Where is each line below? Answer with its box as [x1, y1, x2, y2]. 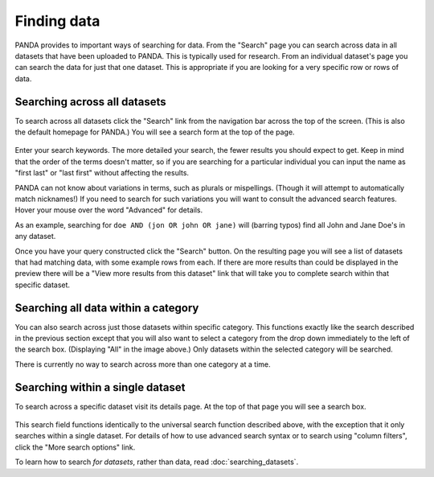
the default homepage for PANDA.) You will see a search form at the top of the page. [14, 127, 295, 137]
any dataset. [14, 232, 56, 241]
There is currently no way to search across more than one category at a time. [14, 359, 271, 369]
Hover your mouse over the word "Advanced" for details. [14, 205, 203, 215]
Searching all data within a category [14, 301, 199, 315]
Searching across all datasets [14, 95, 166, 109]
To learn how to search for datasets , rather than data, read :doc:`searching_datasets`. [14, 457, 299, 467]
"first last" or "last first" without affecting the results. [14, 168, 189, 178]
